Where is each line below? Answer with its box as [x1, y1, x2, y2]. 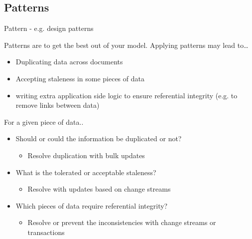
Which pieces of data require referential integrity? [15, 200, 168, 211]
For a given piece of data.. [4, 116, 84, 127]
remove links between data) [15, 100, 100, 110]
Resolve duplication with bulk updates [27, 150, 145, 160]
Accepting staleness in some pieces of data [15, 73, 144, 83]
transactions [27, 227, 65, 237]
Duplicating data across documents [15, 56, 123, 67]
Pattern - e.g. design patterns [4, 23, 94, 33]
